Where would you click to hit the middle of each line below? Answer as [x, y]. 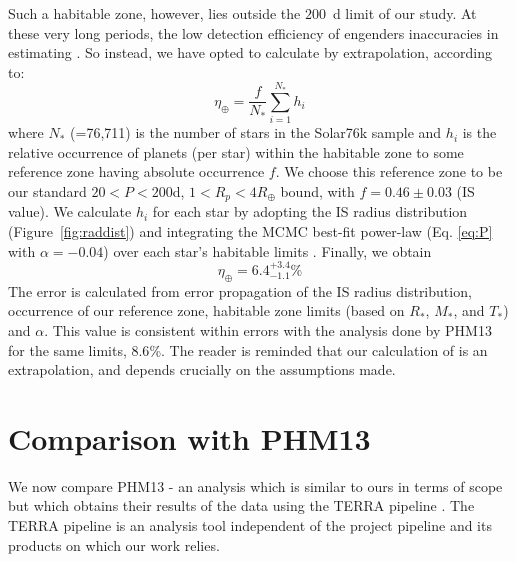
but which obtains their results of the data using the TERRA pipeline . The [241, 505]
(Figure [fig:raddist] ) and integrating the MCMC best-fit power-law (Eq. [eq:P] [250, 230]
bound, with [317, 190]
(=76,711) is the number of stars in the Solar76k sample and [256, 132]
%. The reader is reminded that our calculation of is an [318, 349]
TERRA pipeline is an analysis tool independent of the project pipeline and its [250, 525]
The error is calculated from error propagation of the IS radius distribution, [240, 290]
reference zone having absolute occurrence [136, 171]
